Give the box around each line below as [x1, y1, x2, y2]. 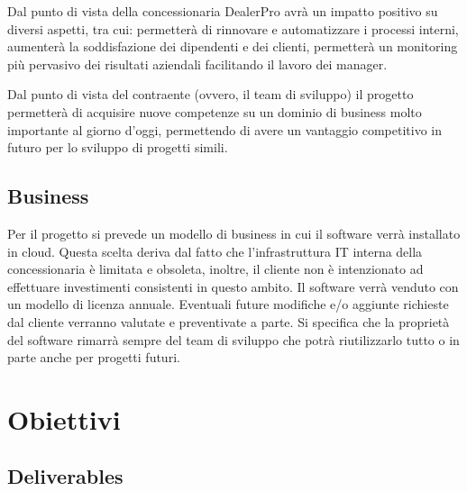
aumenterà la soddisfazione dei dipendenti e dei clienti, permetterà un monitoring [7, 37, 458, 56]
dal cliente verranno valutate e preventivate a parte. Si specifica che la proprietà [7, 312, 450, 331]
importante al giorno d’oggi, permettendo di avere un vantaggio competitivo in [7, 120, 443, 139]
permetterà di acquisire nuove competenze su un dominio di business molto [7, 102, 422, 121]
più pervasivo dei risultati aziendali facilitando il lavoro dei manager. [7, 54, 388, 73]
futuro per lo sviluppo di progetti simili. [7, 138, 228, 157]
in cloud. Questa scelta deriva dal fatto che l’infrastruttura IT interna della [7, 241, 423, 260]
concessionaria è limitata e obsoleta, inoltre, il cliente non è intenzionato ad [7, 259, 424, 278]
